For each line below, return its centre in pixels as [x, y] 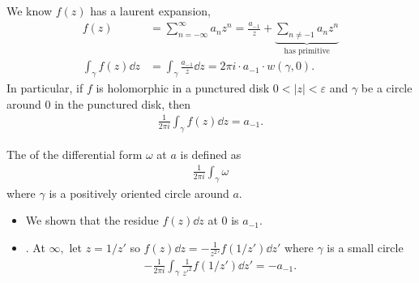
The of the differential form [75, 154]
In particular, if [45, 88]
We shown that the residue [92, 220]
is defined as [211, 154]
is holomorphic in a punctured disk [183, 88]
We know [29, 11]
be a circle [387, 88]
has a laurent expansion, [150, 11]
